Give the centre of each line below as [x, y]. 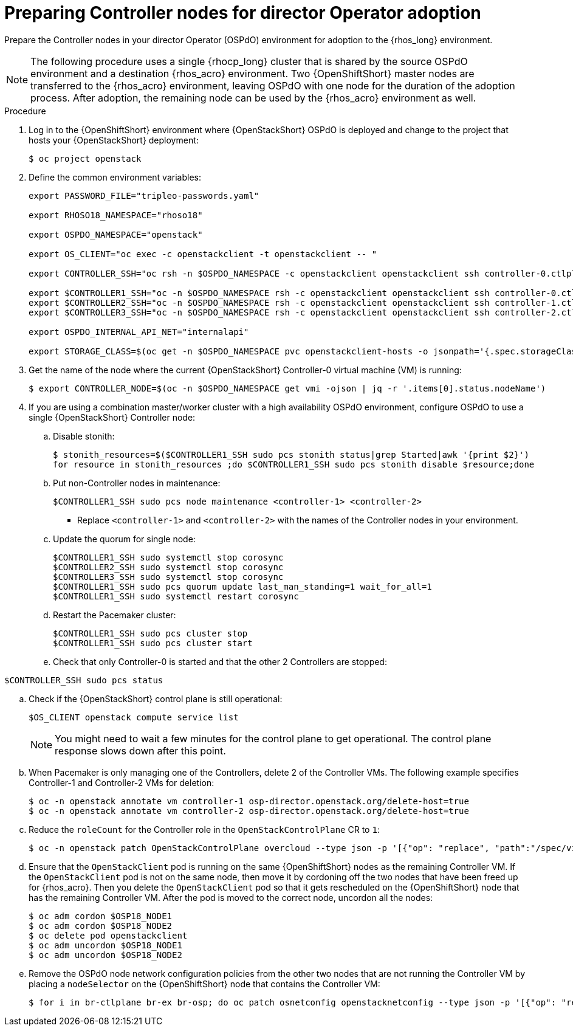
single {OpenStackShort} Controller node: [112, 417]
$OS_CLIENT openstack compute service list [134, 717]
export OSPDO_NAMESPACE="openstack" [116, 234]
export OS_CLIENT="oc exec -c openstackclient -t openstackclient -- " [203, 254]
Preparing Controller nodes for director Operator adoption [243, 13]
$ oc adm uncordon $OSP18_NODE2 [105, 955]
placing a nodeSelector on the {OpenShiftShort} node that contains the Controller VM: [204, 984]
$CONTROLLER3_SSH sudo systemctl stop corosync [168, 577]
